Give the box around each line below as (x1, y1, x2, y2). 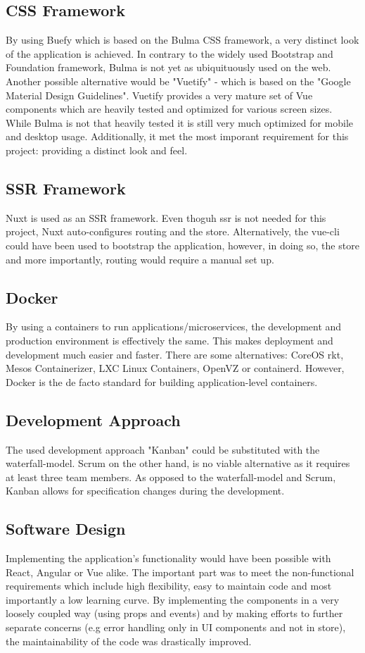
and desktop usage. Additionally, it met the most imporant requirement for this (6, 129, 349, 144)
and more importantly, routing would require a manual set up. (6, 251, 274, 266)
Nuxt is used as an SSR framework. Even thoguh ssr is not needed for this (6, 210, 326, 225)
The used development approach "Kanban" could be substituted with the (6, 442, 320, 456)
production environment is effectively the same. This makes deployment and (6, 332, 333, 347)
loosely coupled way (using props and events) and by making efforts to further (6, 606, 343, 621)
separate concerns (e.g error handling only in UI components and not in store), (6, 620, 346, 635)
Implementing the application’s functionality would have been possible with (6, 551, 331, 566)
